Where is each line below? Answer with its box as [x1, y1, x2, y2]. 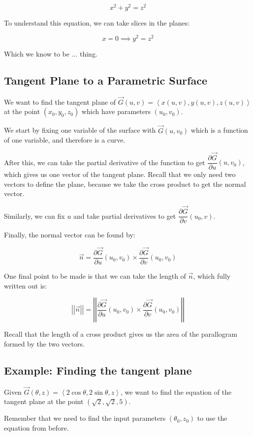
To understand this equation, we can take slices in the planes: [4, 18, 190, 28]
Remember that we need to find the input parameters [4, 413, 166, 423]
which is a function [190, 125, 248, 135]
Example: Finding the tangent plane [4, 362, 192, 378]
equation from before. [4, 422, 69, 433]
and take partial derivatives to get [73, 210, 176, 221]
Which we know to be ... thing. [4, 48, 97, 58]
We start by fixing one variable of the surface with [4, 125, 156, 135]
